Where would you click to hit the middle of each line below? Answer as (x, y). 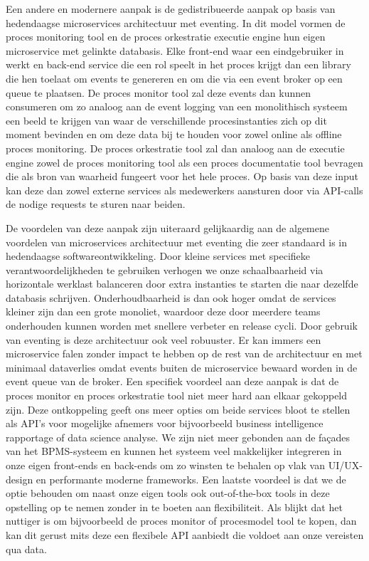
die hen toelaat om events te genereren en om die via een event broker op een (174, 78)
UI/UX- (345, 465)
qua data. (26, 549)
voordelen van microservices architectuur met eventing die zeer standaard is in (177, 242)
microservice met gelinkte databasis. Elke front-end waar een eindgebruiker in (175, 50)
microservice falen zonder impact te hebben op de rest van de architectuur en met (184, 353)
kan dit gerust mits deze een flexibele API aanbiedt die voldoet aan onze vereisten (185, 534)
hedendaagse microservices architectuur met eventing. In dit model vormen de (176, 22)
